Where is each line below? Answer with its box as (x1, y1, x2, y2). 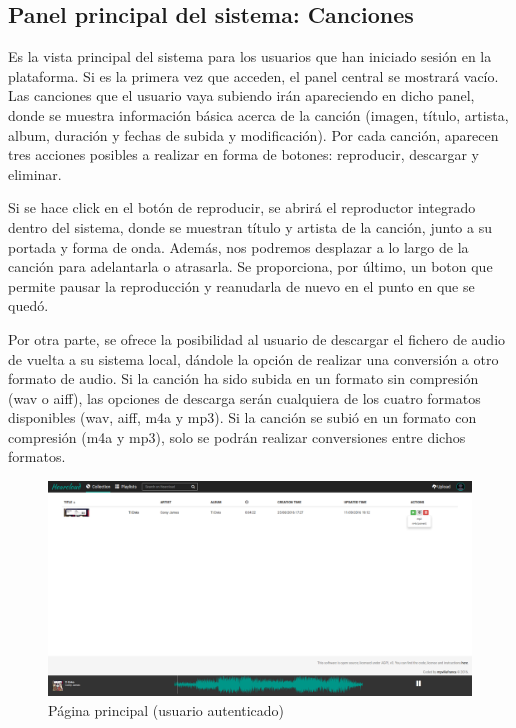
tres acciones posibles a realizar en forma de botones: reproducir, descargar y (8, 144, 479, 165)
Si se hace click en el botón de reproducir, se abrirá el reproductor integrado (8, 197, 476, 218)
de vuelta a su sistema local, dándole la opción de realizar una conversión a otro (8, 348, 499, 369)
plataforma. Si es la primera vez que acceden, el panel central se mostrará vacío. (8, 65, 499, 86)
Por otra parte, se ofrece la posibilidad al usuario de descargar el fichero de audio (8, 328, 506, 349)
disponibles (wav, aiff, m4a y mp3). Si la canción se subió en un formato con (8, 407, 477, 428)
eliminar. (8, 163, 62, 184)
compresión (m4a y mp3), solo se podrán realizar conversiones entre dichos (8, 426, 466, 447)
